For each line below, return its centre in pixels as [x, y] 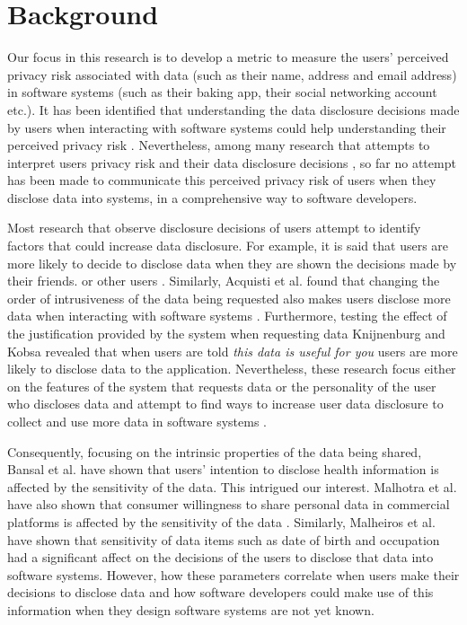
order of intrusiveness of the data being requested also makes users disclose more [229, 298]
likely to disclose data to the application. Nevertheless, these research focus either [232, 369]
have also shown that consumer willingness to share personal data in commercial [229, 504]
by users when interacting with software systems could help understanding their [227, 127]
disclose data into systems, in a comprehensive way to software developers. [212, 197]
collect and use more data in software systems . [137, 421]
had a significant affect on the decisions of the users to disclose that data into [220, 557]
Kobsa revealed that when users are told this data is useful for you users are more [233, 351]
